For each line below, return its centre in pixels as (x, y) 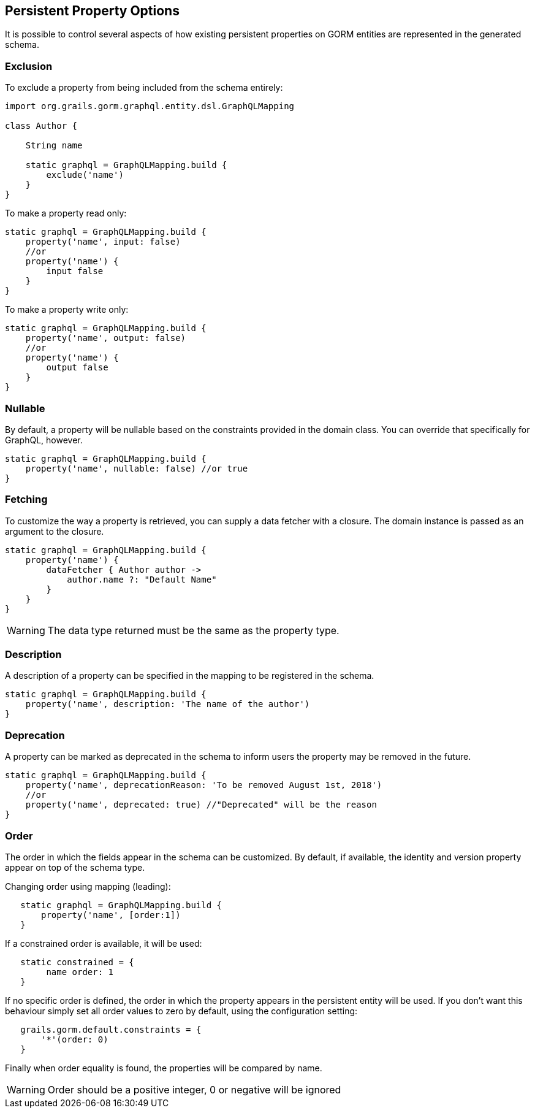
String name (54, 146)
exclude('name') (85, 175)
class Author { (41, 126)
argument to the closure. (55, 531)
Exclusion (29, 66)
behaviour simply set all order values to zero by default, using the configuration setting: (181, 1011)
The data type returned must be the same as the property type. (193, 630)
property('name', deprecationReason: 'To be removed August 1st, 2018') (204, 785)
